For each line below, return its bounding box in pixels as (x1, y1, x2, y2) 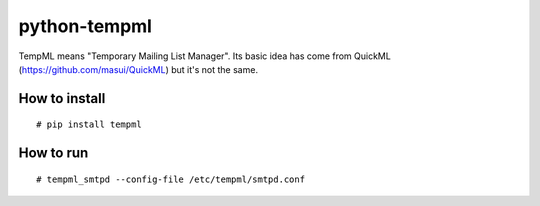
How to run (18, 145, 89, 162)
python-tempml (18, 15, 152, 37)
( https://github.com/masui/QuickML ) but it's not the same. (18, 63, 259, 75)
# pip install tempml (36, 119, 142, 130)
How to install (18, 90, 106, 107)
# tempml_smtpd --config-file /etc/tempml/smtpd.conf (36, 173, 305, 185)
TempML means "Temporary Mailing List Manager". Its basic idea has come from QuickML (18, 50, 392, 62)
